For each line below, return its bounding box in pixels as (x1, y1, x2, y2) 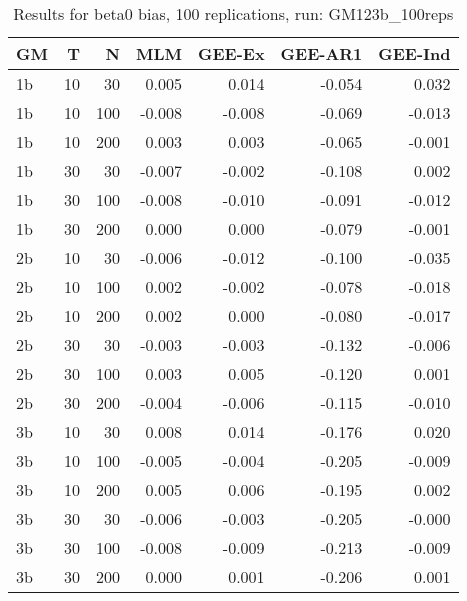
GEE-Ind (378, 42, 451, 65)
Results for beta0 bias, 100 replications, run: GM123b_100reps (13, 2, 454, 25)
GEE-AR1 (280, 42, 363, 65)
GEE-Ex (198, 42, 265, 65)
